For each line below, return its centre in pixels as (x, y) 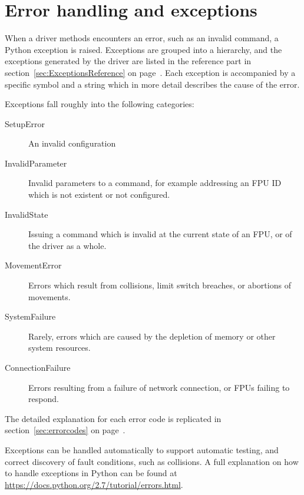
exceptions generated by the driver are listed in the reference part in (128, 61)
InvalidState (27, 214)
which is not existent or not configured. (99, 195)
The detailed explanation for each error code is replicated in (113, 418)
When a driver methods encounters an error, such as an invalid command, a (142, 38)
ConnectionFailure (38, 367)
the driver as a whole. (67, 245)
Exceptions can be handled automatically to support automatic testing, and (142, 449)
